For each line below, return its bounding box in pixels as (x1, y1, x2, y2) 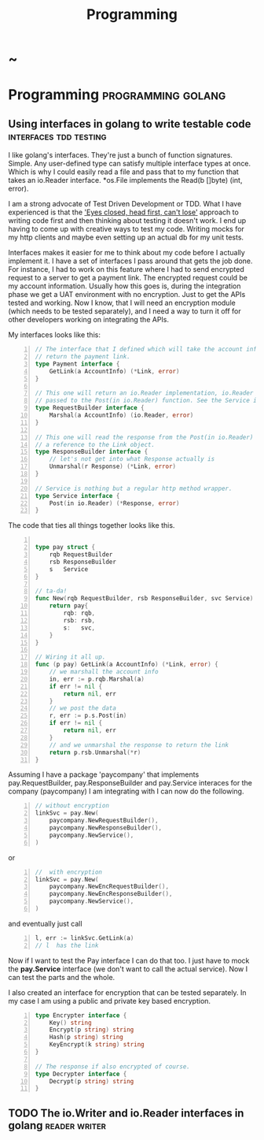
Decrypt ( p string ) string (49, 1077, 134, 1085)
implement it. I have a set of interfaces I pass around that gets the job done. (8, 256, 253, 266)
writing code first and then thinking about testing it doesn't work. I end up (8, 216, 247, 225)
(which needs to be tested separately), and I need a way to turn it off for (8, 306, 241, 316)
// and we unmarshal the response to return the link (49, 741, 229, 749)
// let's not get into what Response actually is (49, 455, 215, 463)
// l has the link (35, 941, 99, 949)
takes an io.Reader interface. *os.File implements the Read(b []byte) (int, (8, 176, 243, 185)
